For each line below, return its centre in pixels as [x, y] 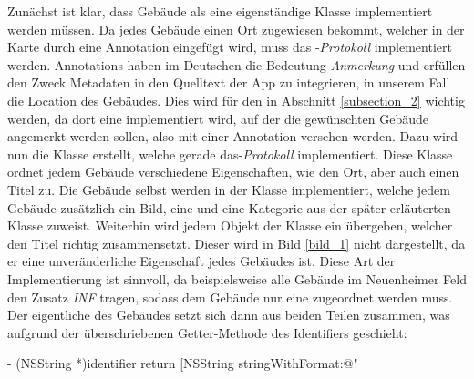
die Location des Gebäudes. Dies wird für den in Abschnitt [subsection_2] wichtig [236, 100]
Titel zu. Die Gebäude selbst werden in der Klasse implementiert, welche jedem [229, 189]
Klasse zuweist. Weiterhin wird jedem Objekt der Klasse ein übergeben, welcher [230, 225]
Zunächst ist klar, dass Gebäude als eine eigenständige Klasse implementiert [220, 11]
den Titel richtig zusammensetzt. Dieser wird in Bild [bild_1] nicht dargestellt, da [237, 243]
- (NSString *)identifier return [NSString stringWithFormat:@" [183, 363]
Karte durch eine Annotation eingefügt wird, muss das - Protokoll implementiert [230, 47]
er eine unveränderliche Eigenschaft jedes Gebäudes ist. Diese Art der [201, 261]
